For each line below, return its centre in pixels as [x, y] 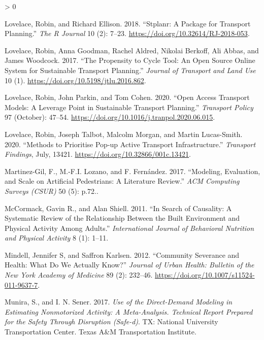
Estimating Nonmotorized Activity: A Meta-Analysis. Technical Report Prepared [129, 311]
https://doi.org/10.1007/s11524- [205, 275]
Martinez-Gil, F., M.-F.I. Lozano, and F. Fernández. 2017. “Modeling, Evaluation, [133, 171]
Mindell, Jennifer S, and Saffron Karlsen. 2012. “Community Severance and [122, 254]
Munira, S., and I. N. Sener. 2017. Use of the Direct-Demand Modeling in [119, 302]
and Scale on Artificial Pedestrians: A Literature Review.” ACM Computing [122, 181]
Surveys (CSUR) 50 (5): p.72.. [52, 191]
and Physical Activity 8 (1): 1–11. [57, 238]
